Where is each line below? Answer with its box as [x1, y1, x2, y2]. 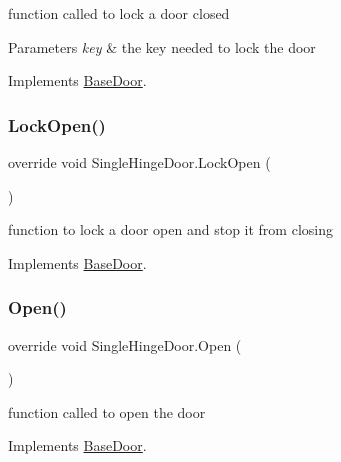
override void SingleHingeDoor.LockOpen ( [8, 152, 271, 172]
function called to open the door [8, 401, 206, 422]
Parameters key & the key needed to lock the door [8, 36, 316, 57]
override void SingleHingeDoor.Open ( [8, 334, 242, 355]
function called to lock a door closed [8, 3, 230, 23]
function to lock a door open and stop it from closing [8, 219, 333, 240]
